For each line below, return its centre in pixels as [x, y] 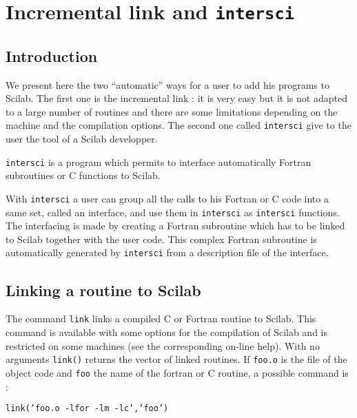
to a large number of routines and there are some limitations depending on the [172, 111]
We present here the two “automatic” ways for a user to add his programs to [167, 84]
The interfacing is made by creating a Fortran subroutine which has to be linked [175, 226]
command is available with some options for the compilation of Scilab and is [167, 332]
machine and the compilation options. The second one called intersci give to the [178, 125]
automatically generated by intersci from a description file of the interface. [167, 252]
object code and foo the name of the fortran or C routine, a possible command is [177, 372]
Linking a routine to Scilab [103, 290]
